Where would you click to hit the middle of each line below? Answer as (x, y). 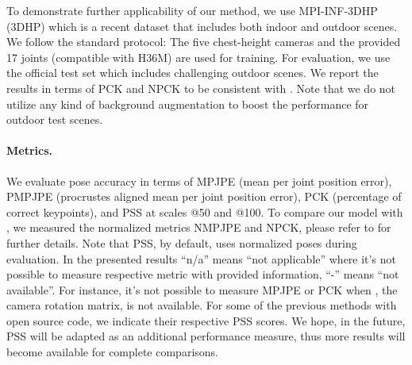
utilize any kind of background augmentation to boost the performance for (188, 104)
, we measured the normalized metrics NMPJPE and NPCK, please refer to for (199, 227)
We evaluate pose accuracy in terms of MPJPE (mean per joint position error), (199, 181)
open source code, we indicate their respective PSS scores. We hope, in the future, (206, 320)
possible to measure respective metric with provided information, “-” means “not (203, 274)
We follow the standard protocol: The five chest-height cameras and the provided (204, 42)
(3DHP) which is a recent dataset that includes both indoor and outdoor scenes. (202, 26)
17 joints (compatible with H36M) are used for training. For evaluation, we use (198, 57)
